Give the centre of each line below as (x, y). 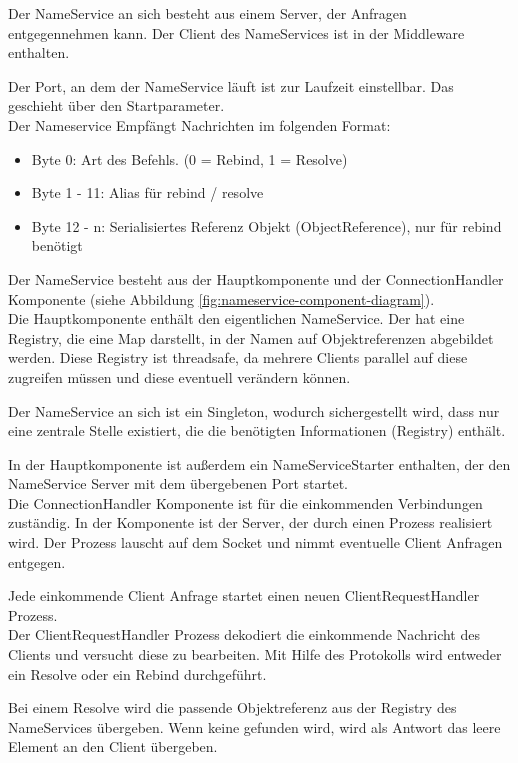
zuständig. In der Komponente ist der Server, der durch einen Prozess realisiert (250, 522)
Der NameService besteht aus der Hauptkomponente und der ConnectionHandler (256, 278)
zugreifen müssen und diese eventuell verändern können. (179, 376)
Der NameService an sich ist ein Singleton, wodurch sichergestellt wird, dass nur (254, 410)
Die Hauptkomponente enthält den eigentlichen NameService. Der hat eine (236, 318)
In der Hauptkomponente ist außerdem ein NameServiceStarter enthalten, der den (259, 463)
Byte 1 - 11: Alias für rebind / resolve (147, 192)
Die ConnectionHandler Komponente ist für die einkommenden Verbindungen (245, 502)
